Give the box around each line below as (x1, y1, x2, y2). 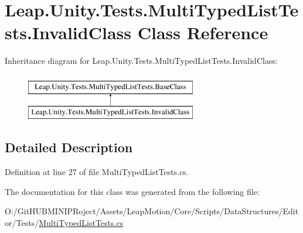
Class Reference (137, 20, 268, 44)
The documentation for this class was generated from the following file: (5, 185, 260, 197)
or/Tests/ (5, 217, 39, 229)
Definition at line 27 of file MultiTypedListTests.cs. (5, 166, 189, 178)
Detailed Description (5, 138, 133, 156)
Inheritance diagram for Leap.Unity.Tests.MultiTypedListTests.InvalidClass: (5, 54, 278, 67)
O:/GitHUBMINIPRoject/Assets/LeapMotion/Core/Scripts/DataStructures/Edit (5, 205, 299, 217)
